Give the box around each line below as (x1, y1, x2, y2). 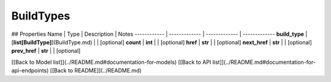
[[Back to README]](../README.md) (50, 67, 142, 74)
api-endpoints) (11, 67, 49, 74)
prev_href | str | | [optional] (11, 47, 81, 55)
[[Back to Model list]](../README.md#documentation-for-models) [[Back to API (11, 58, 211, 66)
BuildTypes (11, 9, 70, 22)
